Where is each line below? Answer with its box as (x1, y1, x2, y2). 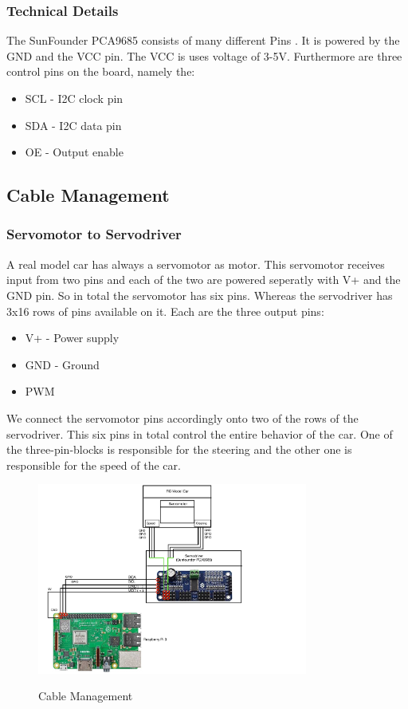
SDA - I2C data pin (25, 116, 122, 133)
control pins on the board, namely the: (6, 63, 195, 80)
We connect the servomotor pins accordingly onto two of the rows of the (6, 409, 359, 426)
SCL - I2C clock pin (25, 90, 124, 106)
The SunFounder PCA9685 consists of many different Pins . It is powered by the (6, 32, 400, 49)
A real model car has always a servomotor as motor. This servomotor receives (6, 255, 385, 272)
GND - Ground (25, 356, 100, 372)
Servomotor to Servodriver (6, 224, 182, 244)
